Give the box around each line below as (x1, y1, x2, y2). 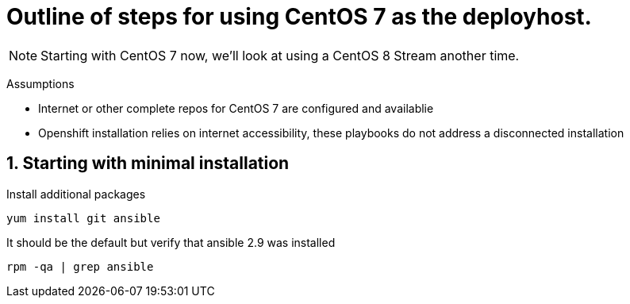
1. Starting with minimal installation (6, 153, 290, 174)
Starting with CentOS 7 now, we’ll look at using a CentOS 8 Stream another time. (40, 47, 520, 63)
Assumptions (6, 76, 75, 90)
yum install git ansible (6, 211, 160, 225)
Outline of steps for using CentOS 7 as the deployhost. (6, 3, 592, 30)
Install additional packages (6, 187, 146, 201)
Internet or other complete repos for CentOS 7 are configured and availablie (38, 101, 434, 115)
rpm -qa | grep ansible (6, 260, 154, 273)
